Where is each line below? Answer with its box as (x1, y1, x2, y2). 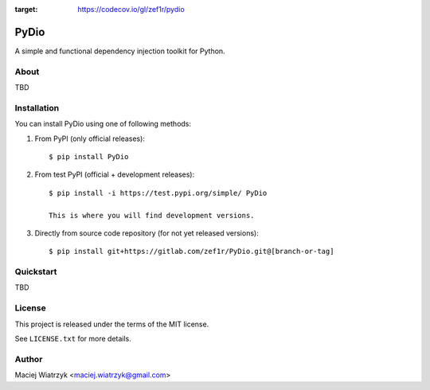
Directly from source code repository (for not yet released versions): (34, 228, 259, 238)
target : (14, 5, 38, 14)
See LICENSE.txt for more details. (14, 333, 131, 343)
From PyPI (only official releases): (34, 134, 145, 143)
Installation (14, 102, 60, 113)
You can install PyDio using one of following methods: (14, 119, 191, 129)
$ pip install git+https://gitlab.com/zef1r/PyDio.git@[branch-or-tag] (49, 247, 334, 256)
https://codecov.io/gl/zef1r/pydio (77, 5, 185, 14)
